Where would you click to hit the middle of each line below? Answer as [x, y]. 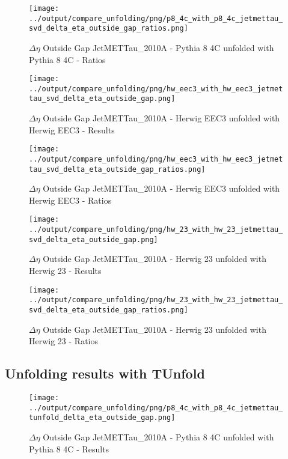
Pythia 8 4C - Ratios [67, 59]
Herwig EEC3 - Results [72, 129]
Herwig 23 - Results [65, 271]
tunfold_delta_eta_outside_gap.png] [102, 418]
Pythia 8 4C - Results [69, 448]
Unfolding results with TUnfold [105, 373]
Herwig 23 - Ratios [64, 341]
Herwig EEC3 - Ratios [70, 200]
